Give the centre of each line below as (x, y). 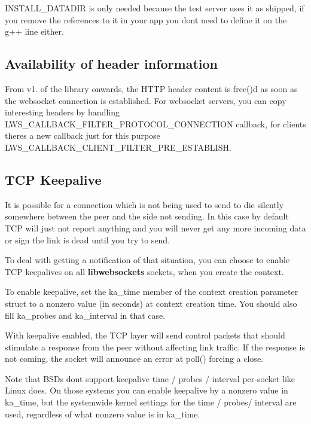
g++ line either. (34, 31)
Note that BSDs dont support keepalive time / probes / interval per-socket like (150, 378)
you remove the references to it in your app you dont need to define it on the (146, 19)
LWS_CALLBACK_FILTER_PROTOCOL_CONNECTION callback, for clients (155, 123)
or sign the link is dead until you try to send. (88, 240)
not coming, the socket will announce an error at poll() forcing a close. (134, 359)
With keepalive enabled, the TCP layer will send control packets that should (145, 335)
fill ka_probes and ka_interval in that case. (85, 315)
